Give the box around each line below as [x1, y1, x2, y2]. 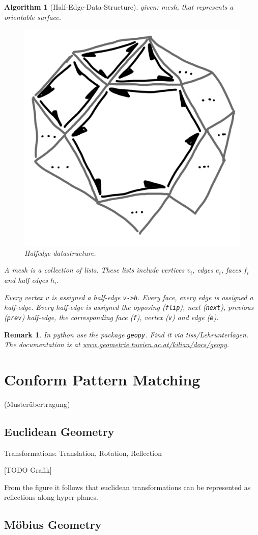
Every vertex [4, 291, 43, 302]
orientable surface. [4, 11, 62, 22]
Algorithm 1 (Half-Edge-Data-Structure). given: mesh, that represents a [4, 2, 234, 12]
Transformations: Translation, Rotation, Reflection [4, 447, 162, 458]
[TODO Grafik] [4, 465, 52, 475]
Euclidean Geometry [4, 423, 114, 439]
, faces [221, 264, 241, 275]
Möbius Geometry [4, 517, 102, 532]
